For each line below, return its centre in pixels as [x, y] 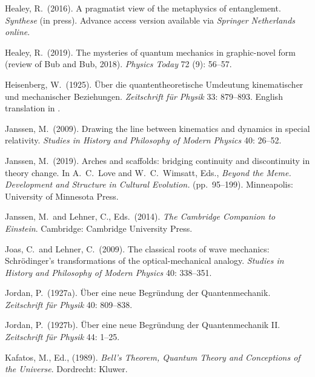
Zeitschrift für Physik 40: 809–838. [69, 304]
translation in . [33, 108]
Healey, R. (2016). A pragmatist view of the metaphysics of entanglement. [143, 8]
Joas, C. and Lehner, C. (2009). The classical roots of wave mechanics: [137, 248]
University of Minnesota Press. [62, 196]
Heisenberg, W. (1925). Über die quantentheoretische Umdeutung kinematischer [154, 84]
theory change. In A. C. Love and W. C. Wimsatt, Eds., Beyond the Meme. [148, 172]
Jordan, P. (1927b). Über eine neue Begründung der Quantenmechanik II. [143, 325]
